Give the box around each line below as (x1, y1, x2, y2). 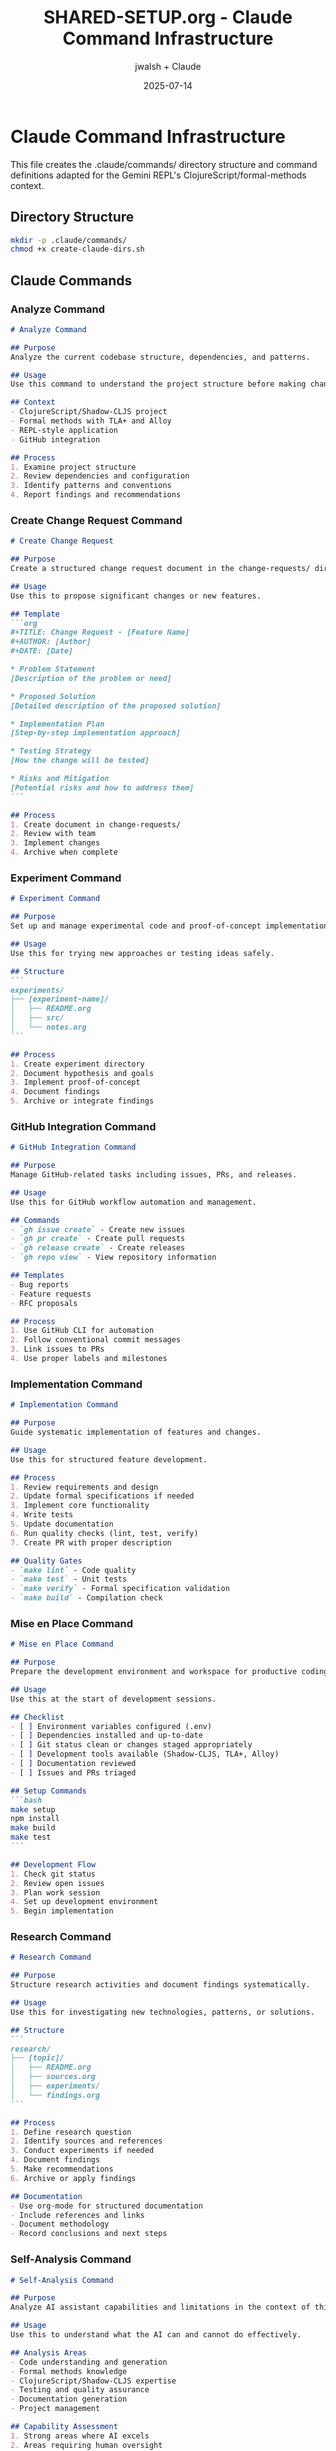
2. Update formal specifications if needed (10, 1491, 195, 1501)
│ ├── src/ (10, 1013, 65, 1023)
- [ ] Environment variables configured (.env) (10, 1721, 213, 1731)
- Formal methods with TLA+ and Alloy (10, 416, 172, 426)
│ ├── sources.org (10, 2072, 97, 2082)
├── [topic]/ (10, 2053, 65, 2063)
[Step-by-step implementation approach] (10, 728, 182, 738)
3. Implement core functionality (10, 1501, 150, 1511)
